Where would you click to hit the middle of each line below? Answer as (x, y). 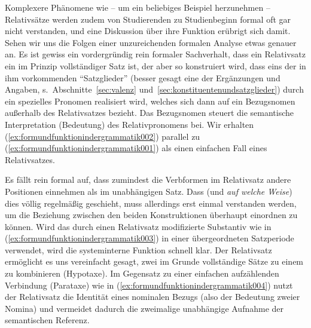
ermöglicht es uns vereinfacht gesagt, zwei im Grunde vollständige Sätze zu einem (154, 261)
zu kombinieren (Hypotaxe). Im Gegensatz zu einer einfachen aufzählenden (142, 273)
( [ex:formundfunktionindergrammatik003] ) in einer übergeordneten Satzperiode (150, 238)
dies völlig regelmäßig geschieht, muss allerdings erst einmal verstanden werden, (151, 203)
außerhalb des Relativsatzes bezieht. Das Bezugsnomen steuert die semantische (150, 113)
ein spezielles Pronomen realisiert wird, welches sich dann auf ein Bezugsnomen (150, 101)
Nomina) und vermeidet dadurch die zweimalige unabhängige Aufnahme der (144, 308)
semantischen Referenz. (47, 320)
